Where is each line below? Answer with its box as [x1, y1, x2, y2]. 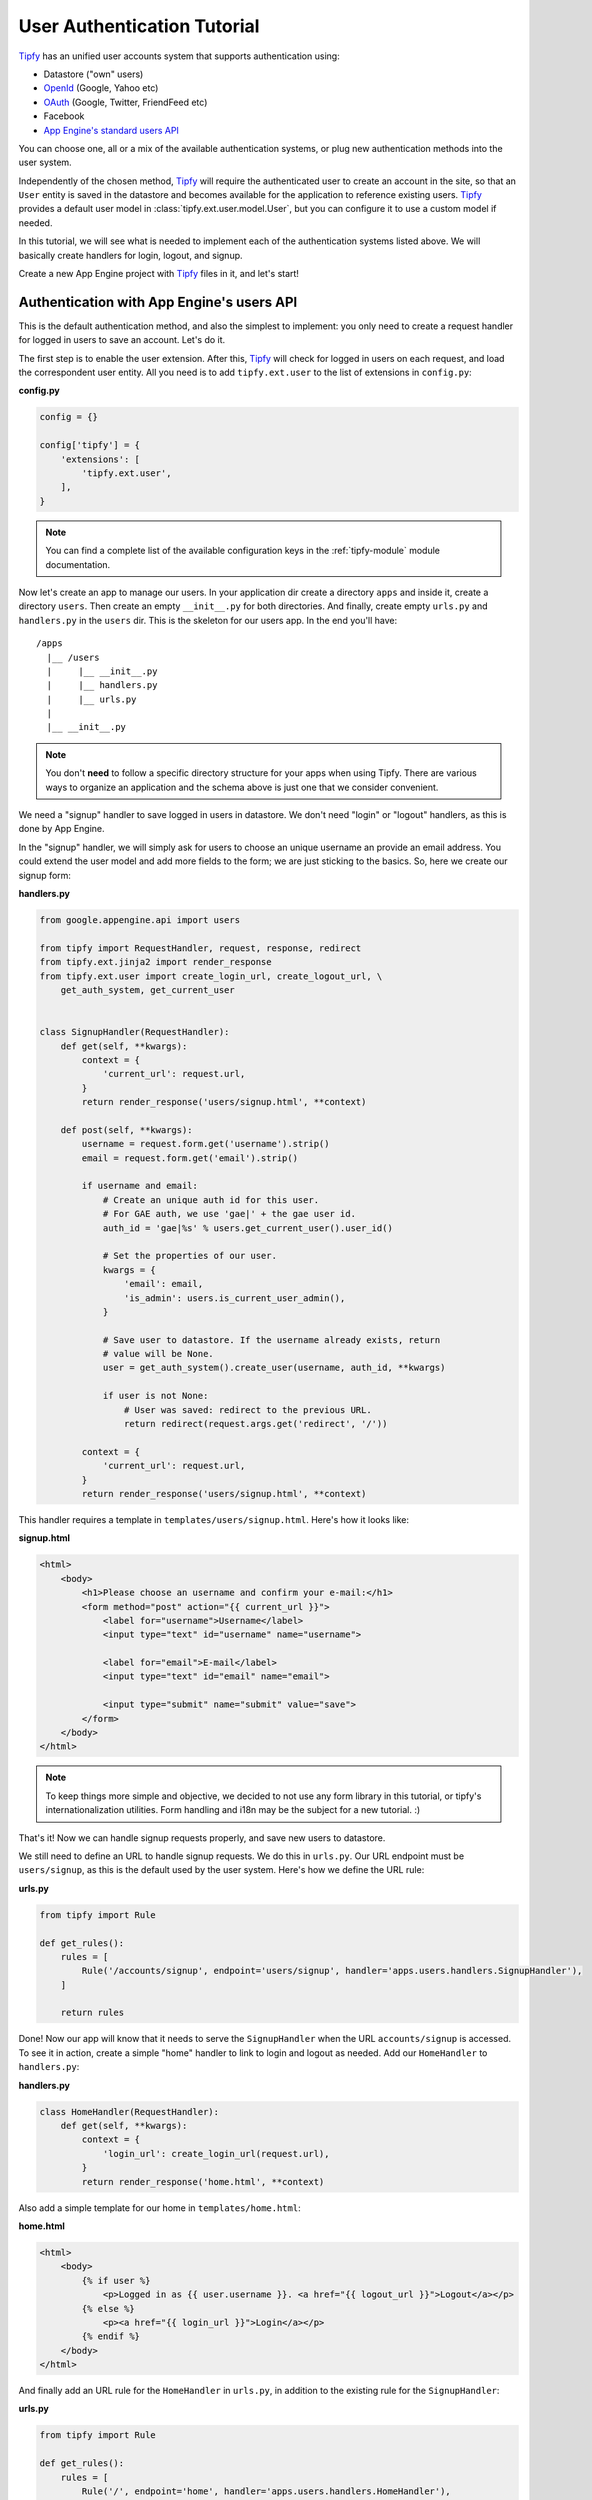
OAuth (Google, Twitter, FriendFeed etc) [43, 96, 208, 108]
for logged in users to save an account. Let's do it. [18, 334, 226, 346]
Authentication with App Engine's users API [18, 293, 298, 310]
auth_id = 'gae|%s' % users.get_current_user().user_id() [102, 1222, 394, 1234]
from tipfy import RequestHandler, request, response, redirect [39, 942, 362, 954]
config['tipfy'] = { [39, 440, 140, 451]
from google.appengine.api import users [39, 914, 240, 925]
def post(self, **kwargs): [60, 1124, 194, 1135]
